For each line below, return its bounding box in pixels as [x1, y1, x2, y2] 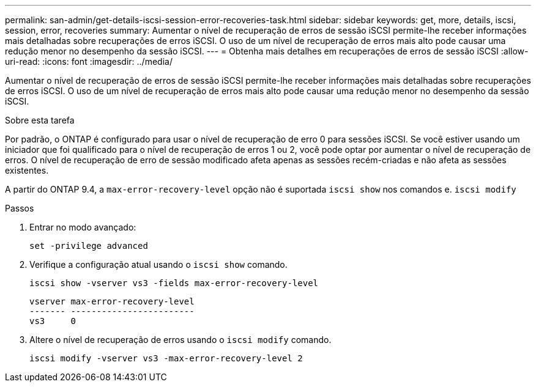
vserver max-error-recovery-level [29, 297, 195, 306]
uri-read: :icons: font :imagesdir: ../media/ [5, 56, 173, 67]
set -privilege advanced [29, 241, 148, 251]
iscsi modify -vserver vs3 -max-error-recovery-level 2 [29, 353, 303, 363]
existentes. [5, 165, 49, 175]
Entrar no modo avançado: [29, 222, 136, 232]
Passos [5, 203, 34, 213]
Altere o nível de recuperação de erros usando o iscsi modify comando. [29, 334, 332, 345]
